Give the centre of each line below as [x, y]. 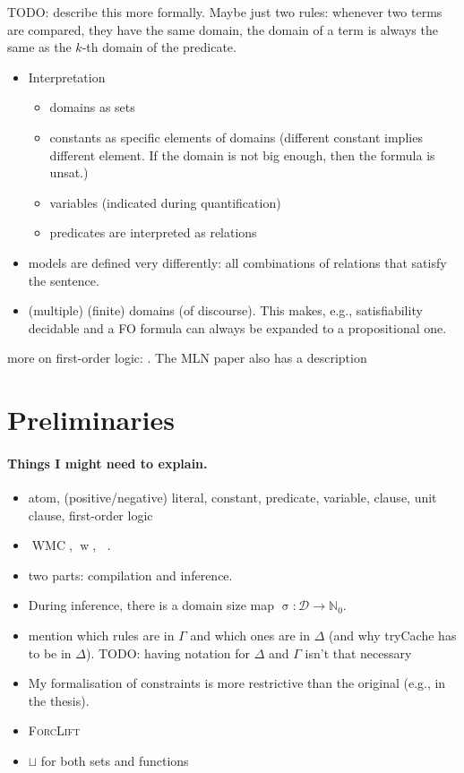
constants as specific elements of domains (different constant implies [236, 137]
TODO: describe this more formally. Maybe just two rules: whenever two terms [225, 12]
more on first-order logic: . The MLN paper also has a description [187, 358]
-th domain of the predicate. [159, 47]
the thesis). [59, 700]
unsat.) [69, 172]
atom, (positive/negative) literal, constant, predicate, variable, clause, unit [232, 498]
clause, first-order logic [90, 515]
